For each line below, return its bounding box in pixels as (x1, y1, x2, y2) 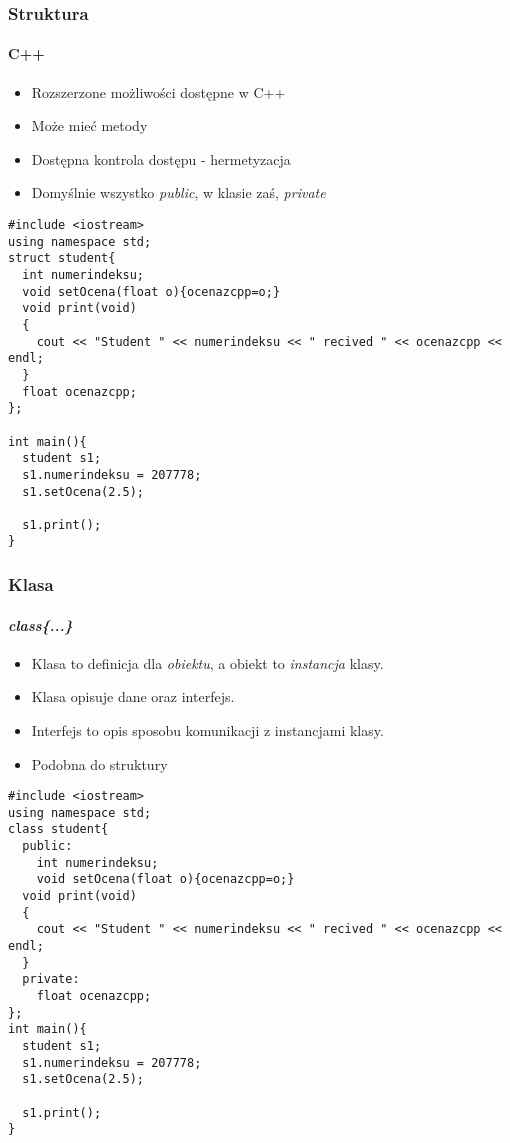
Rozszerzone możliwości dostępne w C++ (31, 81, 286, 102)
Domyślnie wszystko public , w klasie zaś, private (31, 182, 326, 203)
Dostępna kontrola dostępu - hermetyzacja (31, 148, 291, 169)
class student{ (8, 822, 109, 837)
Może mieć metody (31, 115, 148, 136)
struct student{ (8, 251, 116, 266)
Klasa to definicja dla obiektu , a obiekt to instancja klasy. (31, 652, 384, 673)
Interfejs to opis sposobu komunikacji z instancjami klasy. (31, 719, 384, 740)
